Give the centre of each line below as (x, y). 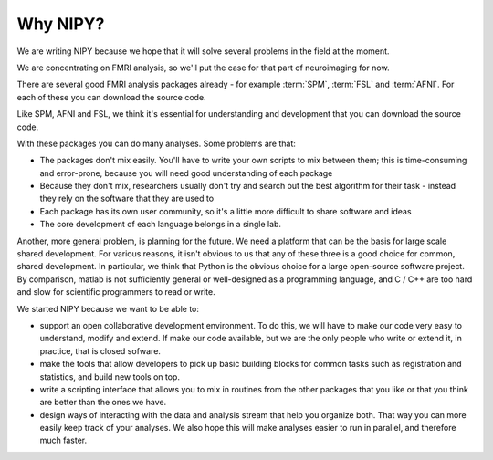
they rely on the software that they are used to (127, 199)
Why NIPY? (61, 24)
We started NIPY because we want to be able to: (108, 308)
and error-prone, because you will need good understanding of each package (186, 172)
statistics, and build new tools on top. (110, 376)
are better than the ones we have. (103, 402)
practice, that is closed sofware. (100, 350)
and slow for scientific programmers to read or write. (116, 292)
